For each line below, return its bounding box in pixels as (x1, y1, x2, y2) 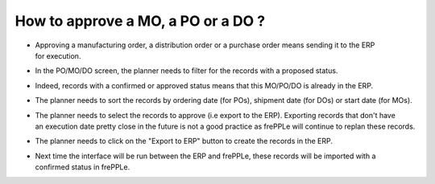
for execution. (35, 51, 81, 60)
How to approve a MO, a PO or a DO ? (14, 12, 266, 30)
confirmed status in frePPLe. (35, 162, 130, 172)
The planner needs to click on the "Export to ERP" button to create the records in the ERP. (35, 137, 333, 146)
